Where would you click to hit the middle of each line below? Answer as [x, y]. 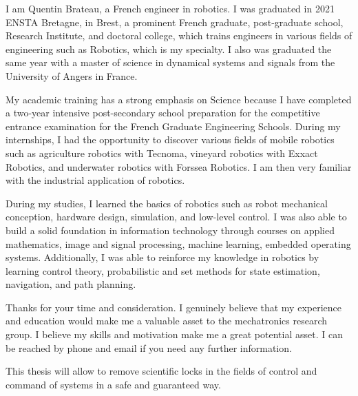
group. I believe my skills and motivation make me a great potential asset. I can [174, 334]
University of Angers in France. [72, 75]
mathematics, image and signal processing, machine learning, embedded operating [178, 243]
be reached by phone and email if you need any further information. [149, 347]
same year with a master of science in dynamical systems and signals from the [170, 62]
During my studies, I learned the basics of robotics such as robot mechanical [167, 203]
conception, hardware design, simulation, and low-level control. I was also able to [176, 217]
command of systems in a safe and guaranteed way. [113, 384]
